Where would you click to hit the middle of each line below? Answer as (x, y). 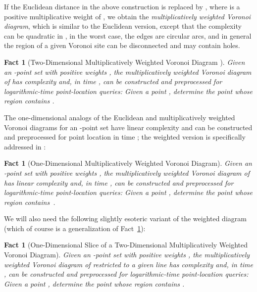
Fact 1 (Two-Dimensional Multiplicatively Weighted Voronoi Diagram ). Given (125, 62)
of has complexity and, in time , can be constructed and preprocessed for (113, 81)
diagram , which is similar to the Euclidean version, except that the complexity (123, 26)
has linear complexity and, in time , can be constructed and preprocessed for (119, 182)
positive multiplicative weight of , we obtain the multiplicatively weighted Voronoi (128, 16)
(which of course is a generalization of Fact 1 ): (75, 228)
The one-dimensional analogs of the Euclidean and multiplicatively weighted (120, 117)
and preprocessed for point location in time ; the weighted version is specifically (125, 137)
